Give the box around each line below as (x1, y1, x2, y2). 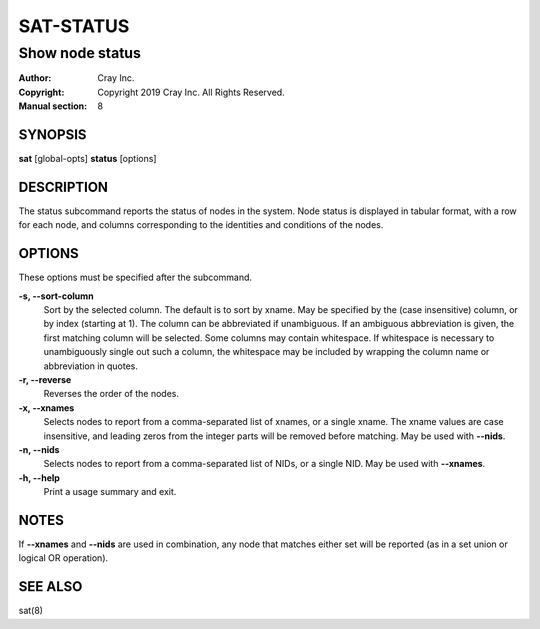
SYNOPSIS (18, 126, 87, 143)
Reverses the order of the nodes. (43, 388, 180, 400)
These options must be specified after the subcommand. (18, 271, 253, 284)
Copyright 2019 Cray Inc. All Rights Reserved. (97, 86, 285, 98)
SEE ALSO (18, 578, 83, 595)
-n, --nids (18, 443, 60, 455)
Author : (18, 72, 52, 84)
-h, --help (18, 471, 60, 484)
